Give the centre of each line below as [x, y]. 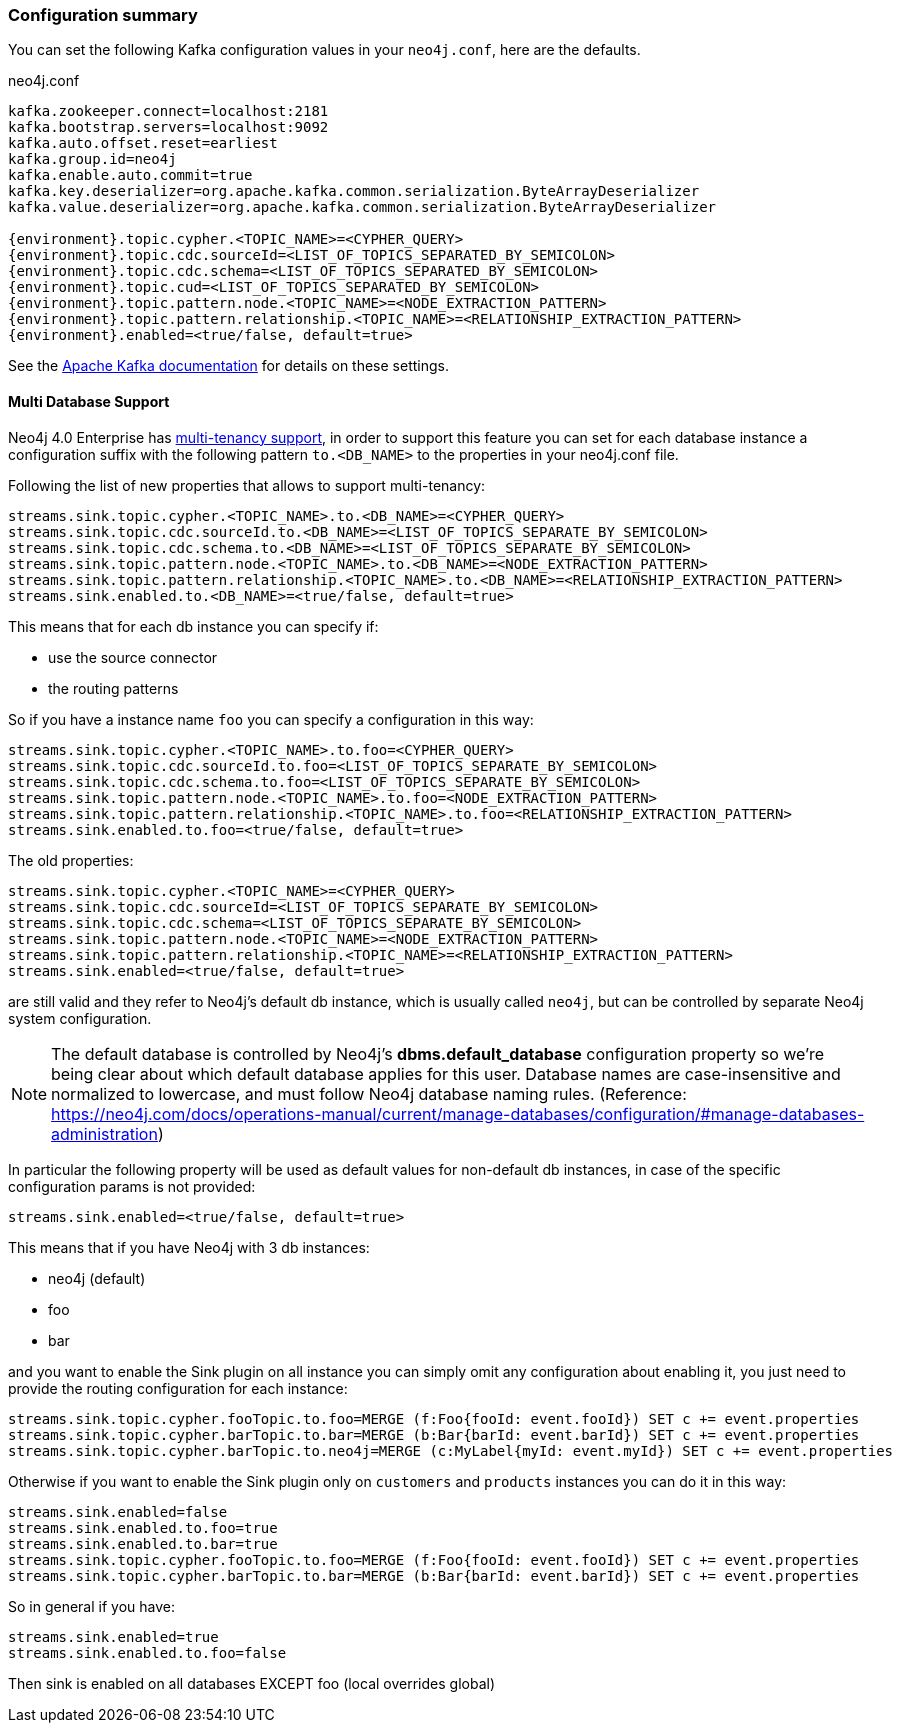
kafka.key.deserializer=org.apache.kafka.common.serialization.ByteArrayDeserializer [354, 191]
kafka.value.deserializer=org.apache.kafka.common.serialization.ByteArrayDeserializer [362, 207]
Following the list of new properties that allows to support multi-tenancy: [247, 485]
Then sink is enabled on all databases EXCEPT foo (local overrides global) [252, 1683]
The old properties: [71, 860]
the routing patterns [113, 688]
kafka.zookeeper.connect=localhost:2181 [168, 111]
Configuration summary [103, 15]
